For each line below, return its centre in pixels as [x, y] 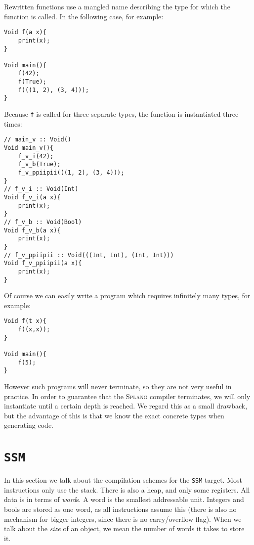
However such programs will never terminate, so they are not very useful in [118, 386]
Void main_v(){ [29, 148]
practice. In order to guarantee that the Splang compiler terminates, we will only [127, 396]
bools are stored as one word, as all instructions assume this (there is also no [120, 509]
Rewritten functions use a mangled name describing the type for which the [117, 6]
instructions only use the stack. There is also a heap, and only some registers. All [127, 489]
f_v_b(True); [39, 164]
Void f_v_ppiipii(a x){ [43, 263]
